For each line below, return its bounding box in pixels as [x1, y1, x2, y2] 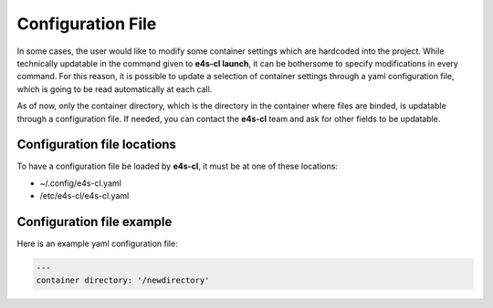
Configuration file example [16, 214, 173, 230]
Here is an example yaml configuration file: [16, 238, 178, 250]
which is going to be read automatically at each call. [16, 83, 213, 95]
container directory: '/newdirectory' [36, 275, 210, 286]
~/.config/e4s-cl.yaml [39, 178, 122, 189]
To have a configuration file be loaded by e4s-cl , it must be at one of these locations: [16, 160, 338, 172]
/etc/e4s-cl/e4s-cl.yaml [39, 190, 130, 201]
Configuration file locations [16, 137, 177, 152]
